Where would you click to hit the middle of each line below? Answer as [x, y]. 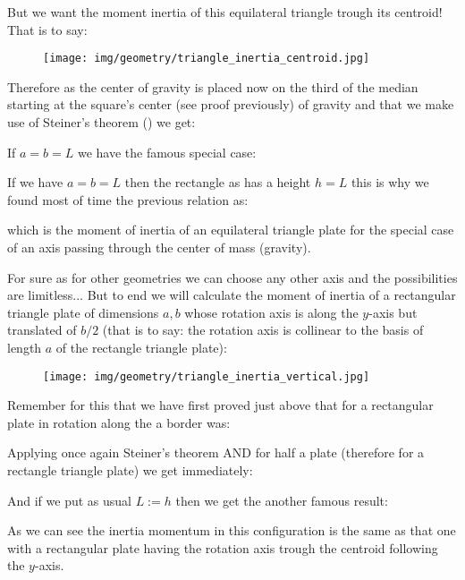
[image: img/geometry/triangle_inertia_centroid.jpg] [207, 59]
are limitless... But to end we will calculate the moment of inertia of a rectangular [232, 295]
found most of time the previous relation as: [128, 199]
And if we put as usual [69, 500]
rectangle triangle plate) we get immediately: [130, 470]
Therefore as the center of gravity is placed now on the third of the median [213, 86]
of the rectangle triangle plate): [141, 347]
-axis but [393, 312]
